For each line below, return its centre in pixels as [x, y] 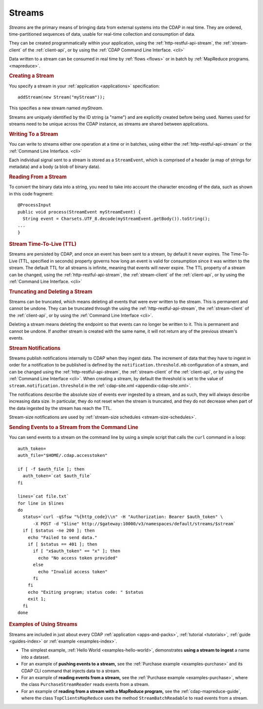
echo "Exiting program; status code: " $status [85, 592]
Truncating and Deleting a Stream [51, 292]
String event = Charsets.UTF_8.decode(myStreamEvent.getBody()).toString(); [116, 218]
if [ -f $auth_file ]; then [51, 469]
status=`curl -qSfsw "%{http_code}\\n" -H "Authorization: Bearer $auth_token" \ [123, 517]
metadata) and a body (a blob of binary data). [55, 167]
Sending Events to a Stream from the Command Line [74, 427]
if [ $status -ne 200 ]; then [59, 531]
